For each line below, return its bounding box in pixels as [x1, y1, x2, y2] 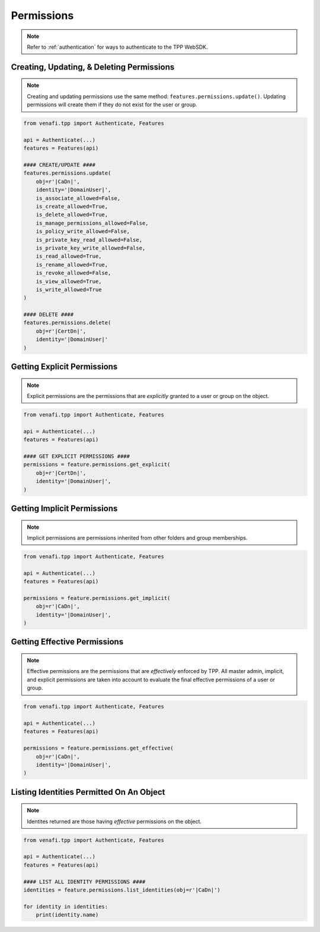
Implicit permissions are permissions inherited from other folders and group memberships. [27, 534, 248, 541]
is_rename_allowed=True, [36, 261, 108, 268]
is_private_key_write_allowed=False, [36, 244, 146, 251]
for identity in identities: [23, 903, 108, 910]
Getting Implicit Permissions [11, 503, 118, 513]
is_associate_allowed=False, [36, 195, 121, 201]
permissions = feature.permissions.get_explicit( [23, 461, 171, 468]
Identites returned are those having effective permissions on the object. [27, 817, 201, 825]
